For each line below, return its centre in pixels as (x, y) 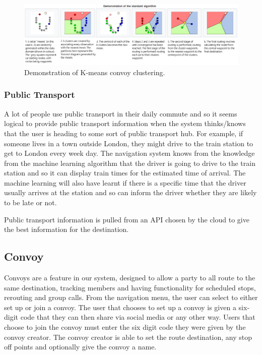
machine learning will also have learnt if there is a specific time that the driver (125, 182)
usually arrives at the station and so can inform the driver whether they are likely (130, 192)
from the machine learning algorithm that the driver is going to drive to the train (130, 163)
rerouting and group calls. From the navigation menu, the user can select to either (131, 297)
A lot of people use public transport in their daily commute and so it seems (121, 113)
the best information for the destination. (67, 229)
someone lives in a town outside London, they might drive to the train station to (129, 143)
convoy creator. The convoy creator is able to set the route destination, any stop (128, 337)
